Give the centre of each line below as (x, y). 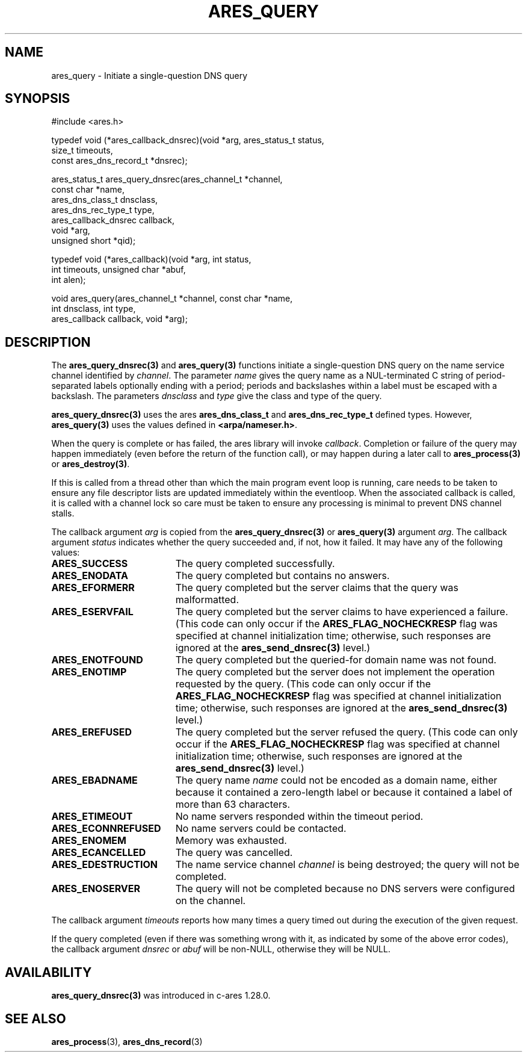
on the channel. (211, 901)
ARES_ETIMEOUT (92, 817)
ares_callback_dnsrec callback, (113, 220)
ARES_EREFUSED (91, 732)
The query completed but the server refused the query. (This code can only (347, 732)
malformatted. (207, 600)
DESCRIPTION (48, 342)
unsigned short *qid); (94, 241)
